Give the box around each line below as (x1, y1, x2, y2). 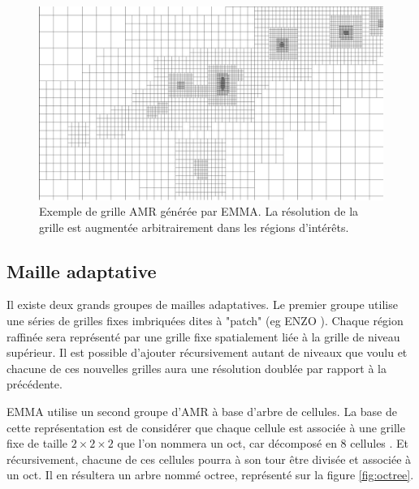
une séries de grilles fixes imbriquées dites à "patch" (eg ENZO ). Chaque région (6, 312, 404, 329)
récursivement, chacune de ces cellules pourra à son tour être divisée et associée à (6, 450, 412, 467)
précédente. (6, 375, 63, 392)
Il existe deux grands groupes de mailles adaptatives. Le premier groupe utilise (6, 296, 398, 313)
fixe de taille (6, 435, 68, 452)
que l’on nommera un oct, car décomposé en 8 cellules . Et (117, 435, 409, 452)
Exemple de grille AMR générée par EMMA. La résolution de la (39, 203, 359, 220)
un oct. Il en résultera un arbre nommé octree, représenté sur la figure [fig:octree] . (6, 466, 414, 483)
